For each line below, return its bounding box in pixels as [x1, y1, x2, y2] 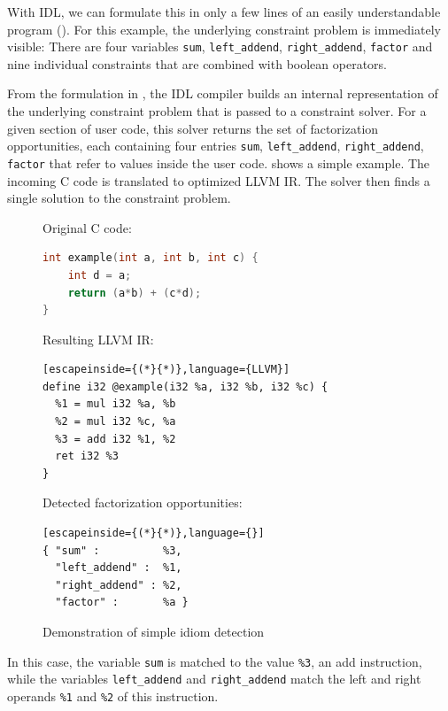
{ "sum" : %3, [42, 544, 182, 557]
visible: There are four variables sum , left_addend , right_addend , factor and [7, 37, 433, 56]
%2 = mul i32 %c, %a [55, 415, 176, 429]
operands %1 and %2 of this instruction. [7, 686, 219, 705]
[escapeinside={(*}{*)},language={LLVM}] [42, 363, 290, 376]
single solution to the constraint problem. [7, 189, 231, 207]
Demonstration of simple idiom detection [42, 622, 265, 640]
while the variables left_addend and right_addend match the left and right [7, 669, 421, 688]
